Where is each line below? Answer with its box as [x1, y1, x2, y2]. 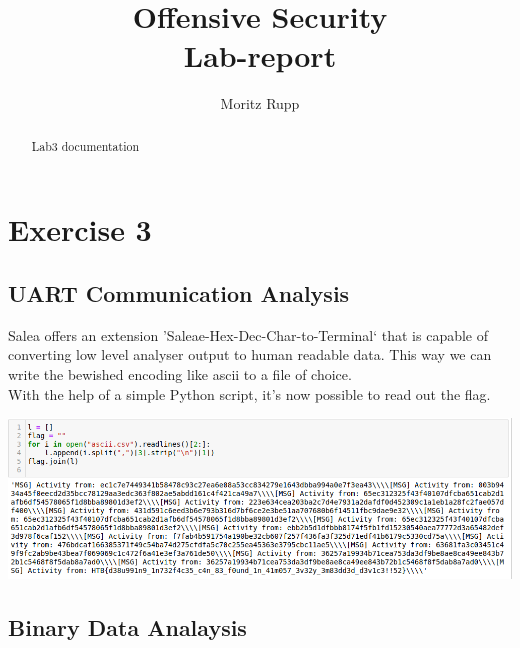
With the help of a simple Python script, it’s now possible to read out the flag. [8, 383, 491, 404]
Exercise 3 [8, 209, 152, 250]
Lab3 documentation [31, 137, 139, 154]
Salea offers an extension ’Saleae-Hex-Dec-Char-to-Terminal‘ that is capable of [8, 324, 489, 345]
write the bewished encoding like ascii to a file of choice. [8, 363, 352, 384]
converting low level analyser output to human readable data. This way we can [8, 344, 492, 365]
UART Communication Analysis [8, 277, 350, 308]
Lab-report [183, 35, 337, 76]
